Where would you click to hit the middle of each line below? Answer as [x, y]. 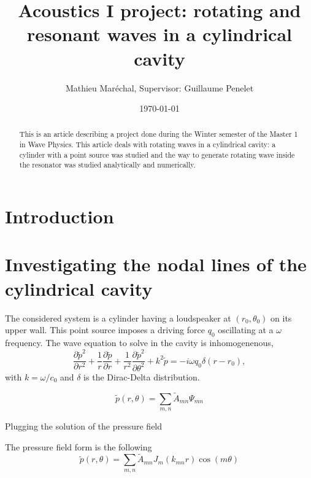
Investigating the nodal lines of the [156, 264]
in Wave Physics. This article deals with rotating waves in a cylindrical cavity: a [148, 145]
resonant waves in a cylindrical [159, 34]
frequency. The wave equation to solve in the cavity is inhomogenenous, [139, 342]
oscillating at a [246, 330]
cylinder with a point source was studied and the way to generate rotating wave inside [157, 154]
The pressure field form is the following [79, 446]
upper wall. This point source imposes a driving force [105, 330]
